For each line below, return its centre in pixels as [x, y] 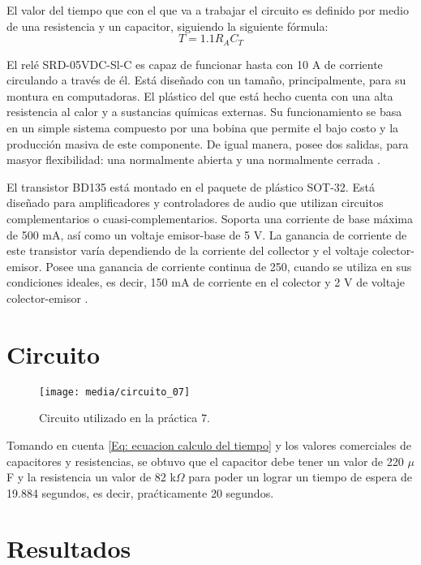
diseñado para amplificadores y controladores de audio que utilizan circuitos [195, 203]
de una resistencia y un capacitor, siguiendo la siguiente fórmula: [168, 26]
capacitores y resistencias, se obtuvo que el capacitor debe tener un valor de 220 [205, 461]
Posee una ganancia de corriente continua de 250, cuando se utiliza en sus [229, 266]
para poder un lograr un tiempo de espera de [300, 477]
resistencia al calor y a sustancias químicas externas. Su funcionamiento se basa [204, 112]
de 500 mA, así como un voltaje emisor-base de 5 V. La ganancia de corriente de [207, 234]
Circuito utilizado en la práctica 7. [125, 418]
